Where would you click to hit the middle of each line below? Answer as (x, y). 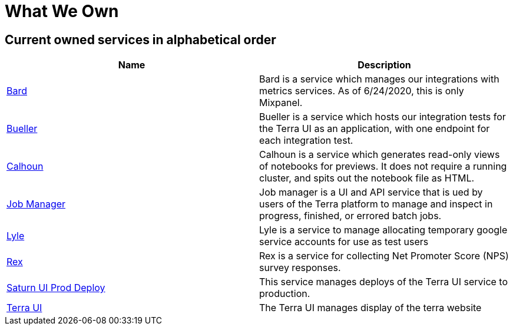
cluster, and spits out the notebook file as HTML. (367, 178)
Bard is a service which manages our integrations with (379, 79)
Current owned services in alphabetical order (140, 39)
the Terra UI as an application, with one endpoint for (375, 129)
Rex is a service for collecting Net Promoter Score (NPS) (384, 256)
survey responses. (300, 268)
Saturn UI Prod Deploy (56, 288)
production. (285, 294)
